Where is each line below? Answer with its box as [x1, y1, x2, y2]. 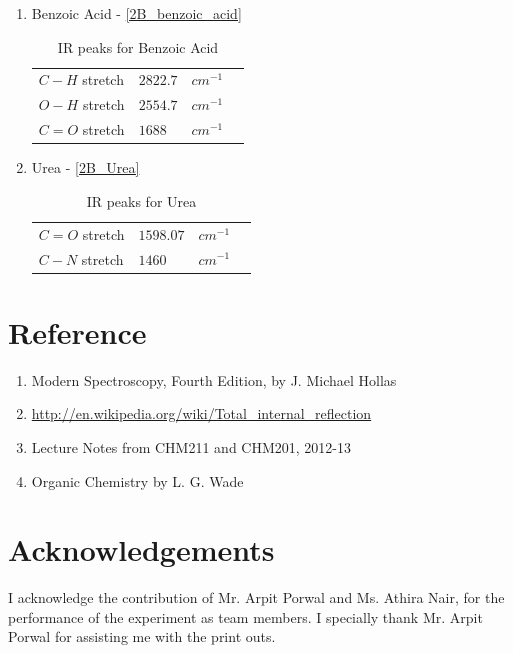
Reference [8, 311, 147, 352]
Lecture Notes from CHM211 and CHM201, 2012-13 [31, 436, 352, 457]
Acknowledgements [8, 529, 275, 570]
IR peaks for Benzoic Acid [57, 36, 219, 57]
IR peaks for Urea [86, 190, 197, 211]
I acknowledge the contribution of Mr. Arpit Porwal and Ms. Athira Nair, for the [8, 587, 505, 608]
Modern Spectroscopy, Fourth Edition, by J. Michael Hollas [31, 369, 397, 390]
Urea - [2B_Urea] [31, 157, 140, 178]
